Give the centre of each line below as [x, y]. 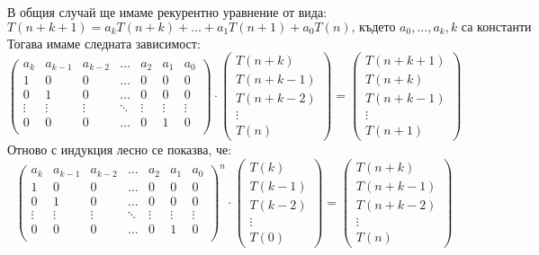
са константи [496, 27]
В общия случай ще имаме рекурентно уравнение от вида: [167, 12]
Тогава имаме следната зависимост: [104, 43]
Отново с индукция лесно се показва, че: [120, 149]
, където [373, 27]
